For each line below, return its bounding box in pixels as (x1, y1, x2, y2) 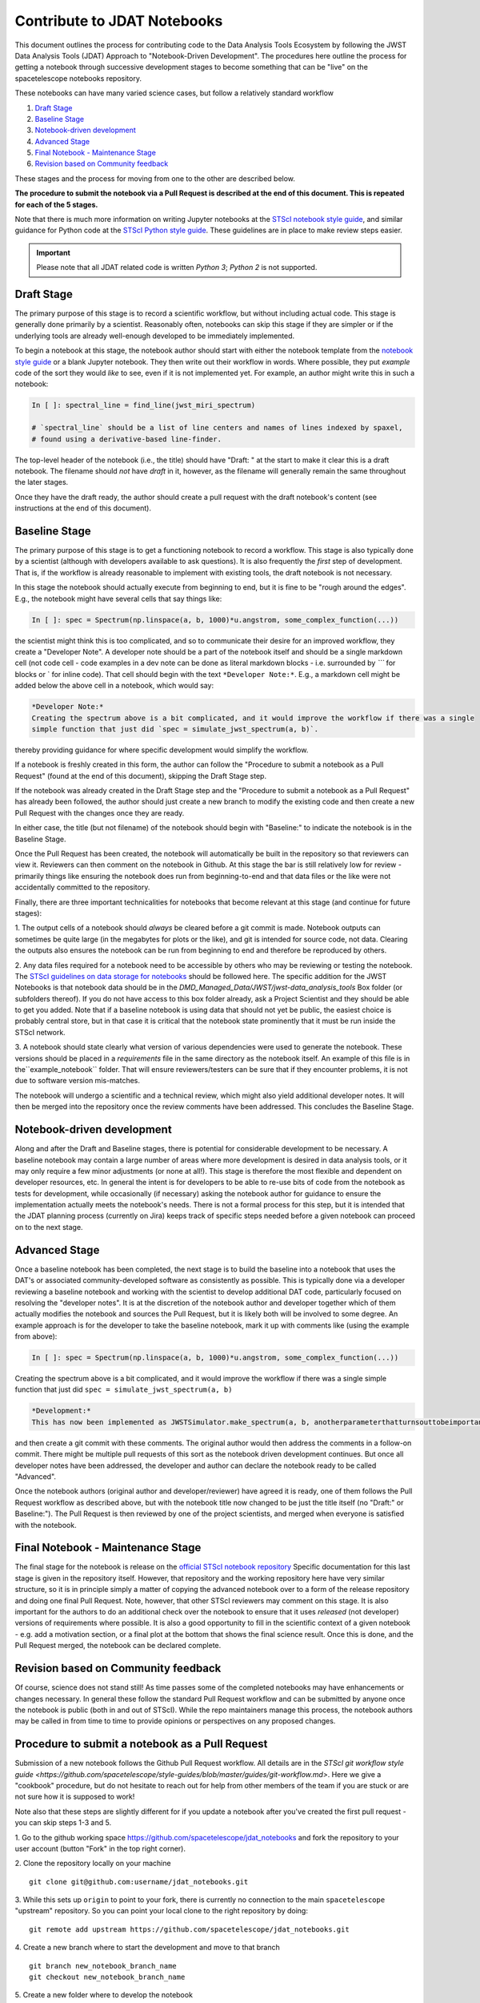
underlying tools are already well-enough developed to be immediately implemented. (14, 331, 295, 341)
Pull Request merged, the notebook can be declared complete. (14, 1641, 222, 1650)
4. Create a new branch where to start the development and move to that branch (14, 1943, 280, 1953)
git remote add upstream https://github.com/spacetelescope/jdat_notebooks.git (29, 1924, 350, 1934)
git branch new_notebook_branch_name (29, 1961, 178, 1970)
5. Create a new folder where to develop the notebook (14, 1990, 194, 2000)
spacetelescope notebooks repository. (14, 73, 142, 83)
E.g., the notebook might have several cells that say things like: (14, 594, 222, 603)
